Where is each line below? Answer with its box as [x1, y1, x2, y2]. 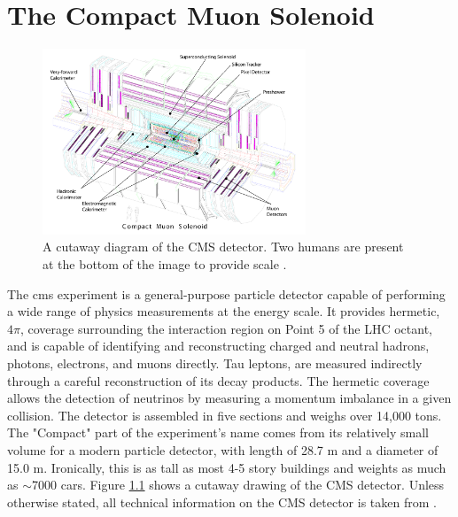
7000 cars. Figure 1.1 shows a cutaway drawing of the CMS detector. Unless [32, 475, 445, 494]
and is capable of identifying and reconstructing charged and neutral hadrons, [7, 336, 430, 355]
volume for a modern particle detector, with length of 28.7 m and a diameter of [7, 441, 439, 459]
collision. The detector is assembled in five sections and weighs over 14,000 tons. [7, 405, 442, 424]
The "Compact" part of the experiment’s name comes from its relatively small [7, 423, 429, 442]
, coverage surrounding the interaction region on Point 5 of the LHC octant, [19, 319, 432, 337]
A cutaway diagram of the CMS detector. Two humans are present [43, 237, 404, 256]
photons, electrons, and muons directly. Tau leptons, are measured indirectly [7, 354, 423, 373]
